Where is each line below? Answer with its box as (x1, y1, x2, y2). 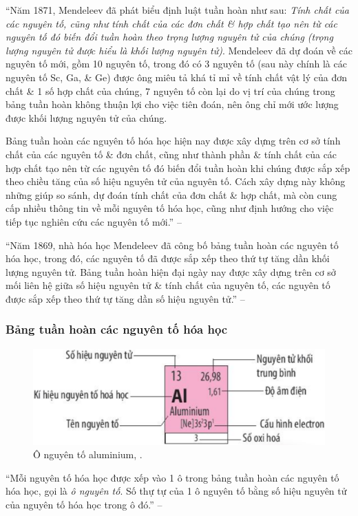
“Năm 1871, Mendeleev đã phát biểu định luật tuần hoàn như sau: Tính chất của (6, 3, 350, 17)
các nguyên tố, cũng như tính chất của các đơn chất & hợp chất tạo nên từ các (6, 16, 337, 30)
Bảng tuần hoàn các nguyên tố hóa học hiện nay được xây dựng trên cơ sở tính (6, 133, 341, 148)
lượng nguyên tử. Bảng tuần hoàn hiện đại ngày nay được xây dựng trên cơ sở (6, 264, 336, 279)
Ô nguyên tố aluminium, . (33, 447, 143, 462)
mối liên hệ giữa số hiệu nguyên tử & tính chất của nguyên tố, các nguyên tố (6, 278, 330, 292)
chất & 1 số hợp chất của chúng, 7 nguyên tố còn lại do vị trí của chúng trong (6, 83, 335, 98)
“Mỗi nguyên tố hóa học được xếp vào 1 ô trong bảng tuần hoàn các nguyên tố (6, 470, 339, 484)
